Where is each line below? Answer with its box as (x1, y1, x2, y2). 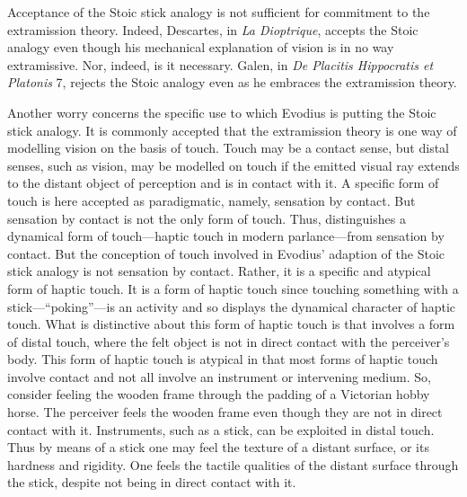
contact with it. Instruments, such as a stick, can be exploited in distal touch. (7, 420, 435, 439)
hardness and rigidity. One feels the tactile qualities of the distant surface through (7, 455, 459, 474)
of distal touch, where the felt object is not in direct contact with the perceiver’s (7, 332, 450, 351)
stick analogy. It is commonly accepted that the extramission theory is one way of (7, 120, 457, 139)
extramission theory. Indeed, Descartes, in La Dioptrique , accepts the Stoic (7, 20, 419, 39)
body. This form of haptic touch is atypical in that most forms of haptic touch (7, 350, 438, 368)
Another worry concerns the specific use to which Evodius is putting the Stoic (7, 102, 436, 121)
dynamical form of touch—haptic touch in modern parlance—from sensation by (7, 226, 445, 245)
